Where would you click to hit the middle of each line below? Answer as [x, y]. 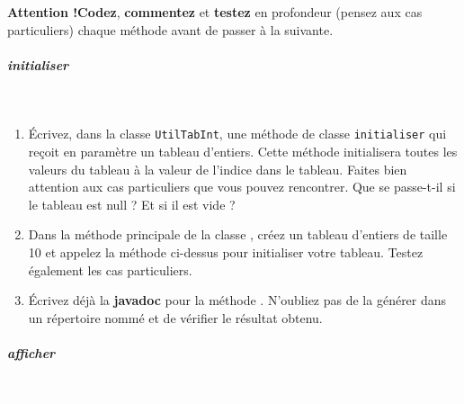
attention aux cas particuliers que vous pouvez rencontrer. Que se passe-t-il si [242, 187]
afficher [31, 352]
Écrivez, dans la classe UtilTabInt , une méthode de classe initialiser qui [237, 134]
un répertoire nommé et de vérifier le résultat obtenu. [175, 317]
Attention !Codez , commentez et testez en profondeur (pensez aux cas [215, 12]
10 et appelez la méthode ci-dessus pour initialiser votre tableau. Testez [226, 251]
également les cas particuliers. [110, 269]
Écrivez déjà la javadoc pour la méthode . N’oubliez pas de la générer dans [237, 300]
